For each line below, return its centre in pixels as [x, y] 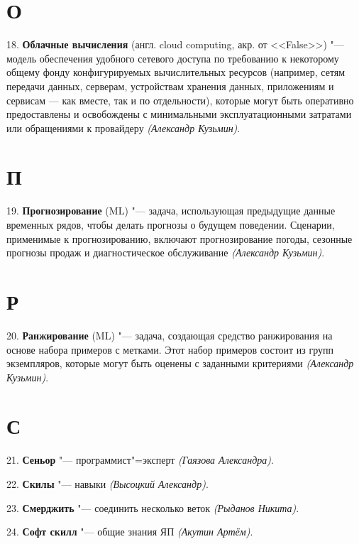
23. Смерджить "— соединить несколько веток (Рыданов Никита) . [153, 507]
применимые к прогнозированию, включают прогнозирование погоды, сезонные [179, 238]
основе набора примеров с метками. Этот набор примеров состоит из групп [170, 349]
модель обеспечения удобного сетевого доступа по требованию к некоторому [173, 58]
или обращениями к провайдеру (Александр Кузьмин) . [123, 127]
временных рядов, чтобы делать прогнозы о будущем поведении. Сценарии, [171, 224]
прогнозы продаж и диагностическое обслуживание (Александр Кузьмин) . [166, 252]
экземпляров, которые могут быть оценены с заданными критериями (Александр [180, 363]
